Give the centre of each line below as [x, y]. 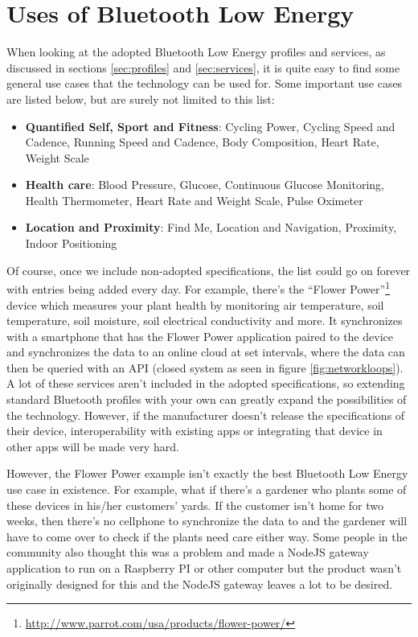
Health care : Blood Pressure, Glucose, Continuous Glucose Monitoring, [205, 185]
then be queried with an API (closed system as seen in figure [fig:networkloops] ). [205, 367]
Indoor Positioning [71, 243]
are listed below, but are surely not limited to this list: [141, 99]
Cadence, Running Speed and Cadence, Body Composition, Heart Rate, [202, 142]
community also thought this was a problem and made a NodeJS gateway [188, 552]
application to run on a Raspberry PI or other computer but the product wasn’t [204, 568]
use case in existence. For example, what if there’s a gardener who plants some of [207, 489]
